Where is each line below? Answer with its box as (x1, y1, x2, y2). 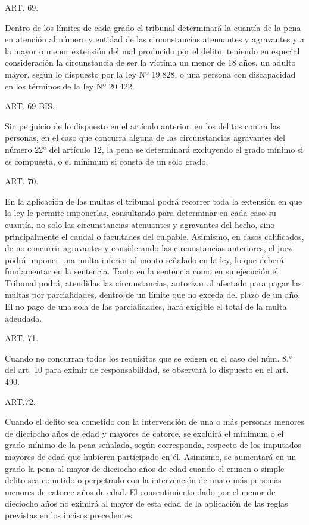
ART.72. (5, 395, 36, 407)
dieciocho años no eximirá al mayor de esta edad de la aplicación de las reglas (5, 497, 288, 509)
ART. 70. (5, 175, 39, 187)
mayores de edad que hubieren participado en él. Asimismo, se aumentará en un (5, 450, 296, 462)
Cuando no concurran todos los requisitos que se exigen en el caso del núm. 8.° (5, 351, 292, 364)
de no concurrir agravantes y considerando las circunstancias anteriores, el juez (5, 242, 292, 254)
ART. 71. (5, 332, 39, 344)
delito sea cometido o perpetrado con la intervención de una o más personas (5, 474, 282, 486)
